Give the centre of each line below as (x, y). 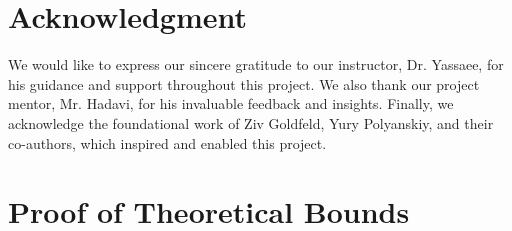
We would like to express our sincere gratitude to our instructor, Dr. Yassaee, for (256, 64)
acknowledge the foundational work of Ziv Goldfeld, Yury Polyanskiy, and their (251, 122)
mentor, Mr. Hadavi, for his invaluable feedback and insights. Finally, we (231, 103)
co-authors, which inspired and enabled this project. (167, 142)
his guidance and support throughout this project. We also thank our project (244, 83)
